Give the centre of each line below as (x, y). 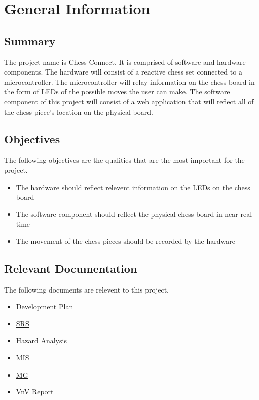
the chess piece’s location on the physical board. (79, 111)
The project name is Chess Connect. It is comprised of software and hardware (125, 62)
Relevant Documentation (71, 268)
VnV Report (35, 392)
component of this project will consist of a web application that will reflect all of (129, 101)
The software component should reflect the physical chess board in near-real (134, 214)
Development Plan (45, 306)
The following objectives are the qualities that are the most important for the (124, 160)
